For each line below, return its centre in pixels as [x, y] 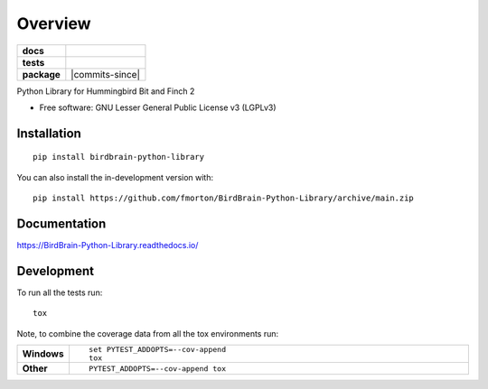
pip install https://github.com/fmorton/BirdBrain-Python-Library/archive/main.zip [224, 198]
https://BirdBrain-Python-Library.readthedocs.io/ [108, 245]
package [41, 74]
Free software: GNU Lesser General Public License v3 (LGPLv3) [158, 107]
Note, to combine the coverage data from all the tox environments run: [148, 333]
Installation [49, 133]
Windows [43, 354]
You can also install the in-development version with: [115, 177]
